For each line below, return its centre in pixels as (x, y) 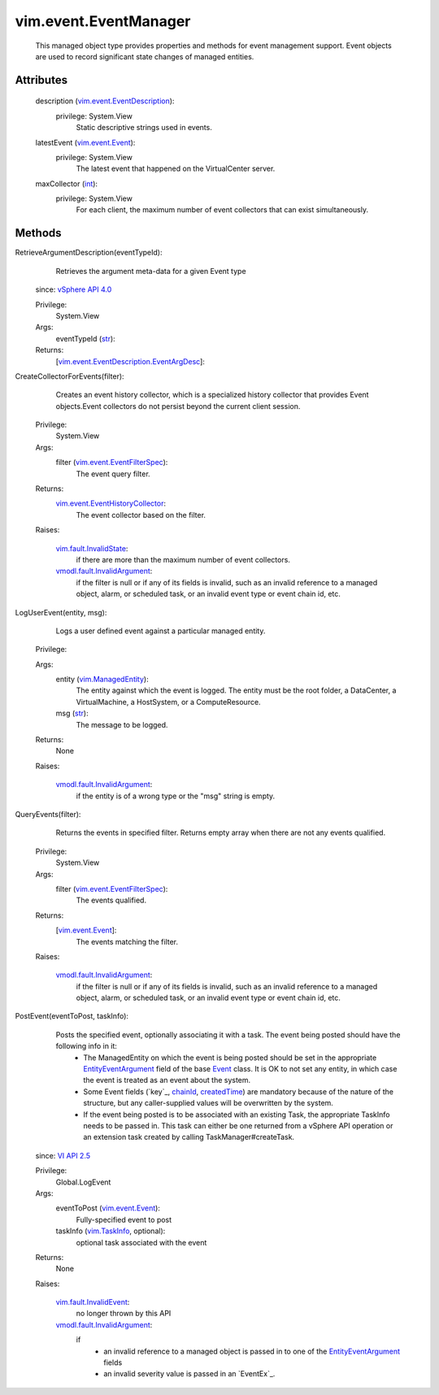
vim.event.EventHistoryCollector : (111, 503)
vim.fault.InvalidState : (92, 548)
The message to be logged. (122, 724)
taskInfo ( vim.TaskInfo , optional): (111, 1231)
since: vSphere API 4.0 (74, 289)
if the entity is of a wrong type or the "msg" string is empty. (176, 796)
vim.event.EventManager (103, 21)
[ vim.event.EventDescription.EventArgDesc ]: (130, 361)
